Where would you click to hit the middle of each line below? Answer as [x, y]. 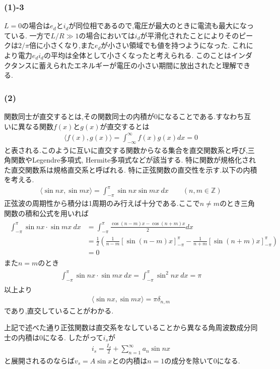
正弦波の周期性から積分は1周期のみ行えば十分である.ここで [102, 203]
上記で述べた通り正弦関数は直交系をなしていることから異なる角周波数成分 [127, 327]
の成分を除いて [189, 360]
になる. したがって [73, 337]
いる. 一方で [31, 35]
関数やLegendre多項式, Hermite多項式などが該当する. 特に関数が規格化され [133, 160]
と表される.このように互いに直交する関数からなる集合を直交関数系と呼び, [126, 150]
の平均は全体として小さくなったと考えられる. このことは [137, 55]
